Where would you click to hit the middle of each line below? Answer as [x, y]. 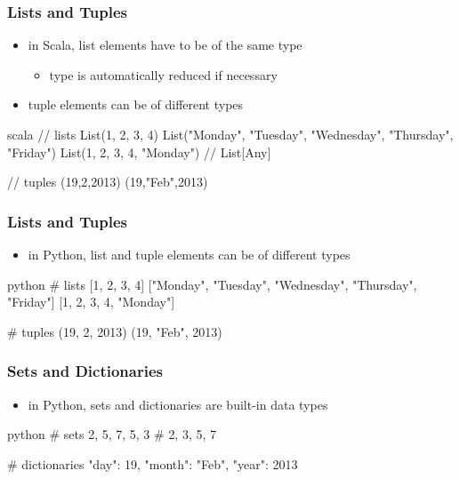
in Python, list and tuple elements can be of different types [189, 254]
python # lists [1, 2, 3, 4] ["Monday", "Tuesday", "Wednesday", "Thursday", [212, 284]
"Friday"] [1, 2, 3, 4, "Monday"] [91, 302]
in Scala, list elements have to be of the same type [165, 45]
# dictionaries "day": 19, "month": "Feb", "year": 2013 [153, 463]
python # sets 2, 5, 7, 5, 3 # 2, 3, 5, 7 [112, 434]
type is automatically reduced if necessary [163, 74]
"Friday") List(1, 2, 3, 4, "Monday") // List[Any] [139, 152]
